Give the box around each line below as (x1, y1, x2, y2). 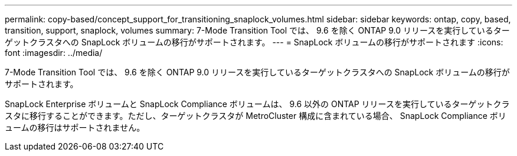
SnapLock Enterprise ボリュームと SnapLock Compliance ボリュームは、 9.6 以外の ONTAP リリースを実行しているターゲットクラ (5, 99, 510, 109)
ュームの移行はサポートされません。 (5, 122, 145, 132)
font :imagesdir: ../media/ (5, 48, 103, 58)
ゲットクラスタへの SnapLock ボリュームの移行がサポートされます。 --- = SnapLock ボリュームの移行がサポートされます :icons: (5, 37, 503, 47)
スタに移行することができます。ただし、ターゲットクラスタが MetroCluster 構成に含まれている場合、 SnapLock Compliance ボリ (5, 111, 506, 121)
